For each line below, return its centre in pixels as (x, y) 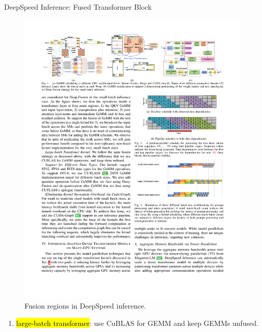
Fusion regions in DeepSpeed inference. (85, 306)
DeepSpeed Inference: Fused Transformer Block (78, 7)
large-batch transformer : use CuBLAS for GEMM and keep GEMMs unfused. (137, 323)
